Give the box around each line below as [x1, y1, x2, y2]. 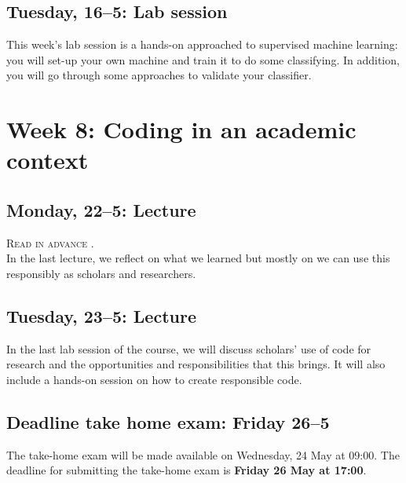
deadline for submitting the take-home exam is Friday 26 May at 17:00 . [6, 462, 367, 478]
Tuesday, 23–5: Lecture [6, 303, 196, 327]
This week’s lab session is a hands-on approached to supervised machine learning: [6, 36, 398, 53]
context [6, 144, 89, 176]
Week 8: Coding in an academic [6, 113, 357, 145]
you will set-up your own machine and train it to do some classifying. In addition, [6, 51, 400, 68]
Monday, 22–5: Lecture [6, 197, 196, 221]
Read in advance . [6, 234, 94, 251]
